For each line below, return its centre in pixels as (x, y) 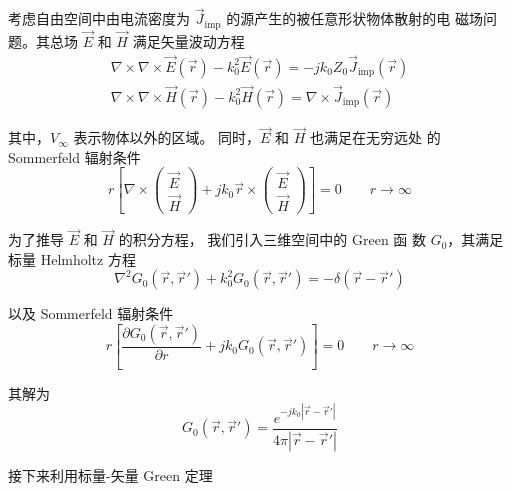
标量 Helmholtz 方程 (72, 258)
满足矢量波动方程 (188, 40)
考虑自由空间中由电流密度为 (99, 18)
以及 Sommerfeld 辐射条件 (91, 313)
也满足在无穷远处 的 (375, 137)
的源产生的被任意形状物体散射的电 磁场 (354, 18)
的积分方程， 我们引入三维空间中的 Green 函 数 (272, 239)
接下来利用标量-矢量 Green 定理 (110, 474)
